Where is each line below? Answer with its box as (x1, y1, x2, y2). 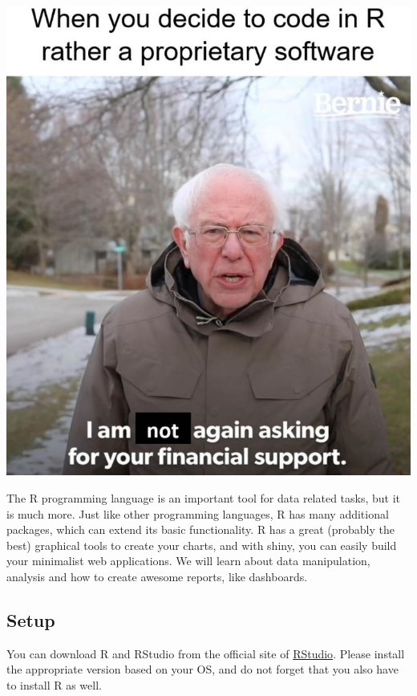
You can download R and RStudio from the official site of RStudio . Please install (6, 645, 405, 661)
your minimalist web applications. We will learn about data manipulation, (6, 552, 370, 569)
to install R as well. (6, 676, 102, 693)
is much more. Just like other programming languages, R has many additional (6, 505, 389, 522)
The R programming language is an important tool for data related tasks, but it (6, 490, 401, 507)
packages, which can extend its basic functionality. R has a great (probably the (6, 521, 395, 538)
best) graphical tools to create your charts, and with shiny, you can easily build (6, 536, 397, 553)
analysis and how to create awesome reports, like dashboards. (6, 568, 308, 584)
